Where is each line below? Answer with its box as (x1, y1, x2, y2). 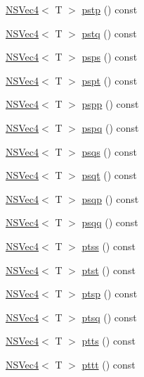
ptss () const (81, 238, 136, 253)
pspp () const (81, 97, 139, 111)
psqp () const (81, 191, 139, 206)
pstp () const (81, 2, 138, 16)
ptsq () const (81, 309, 137, 324)
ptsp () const (81, 286, 138, 301)
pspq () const (81, 120, 139, 135)
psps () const (81, 49, 138, 64)
